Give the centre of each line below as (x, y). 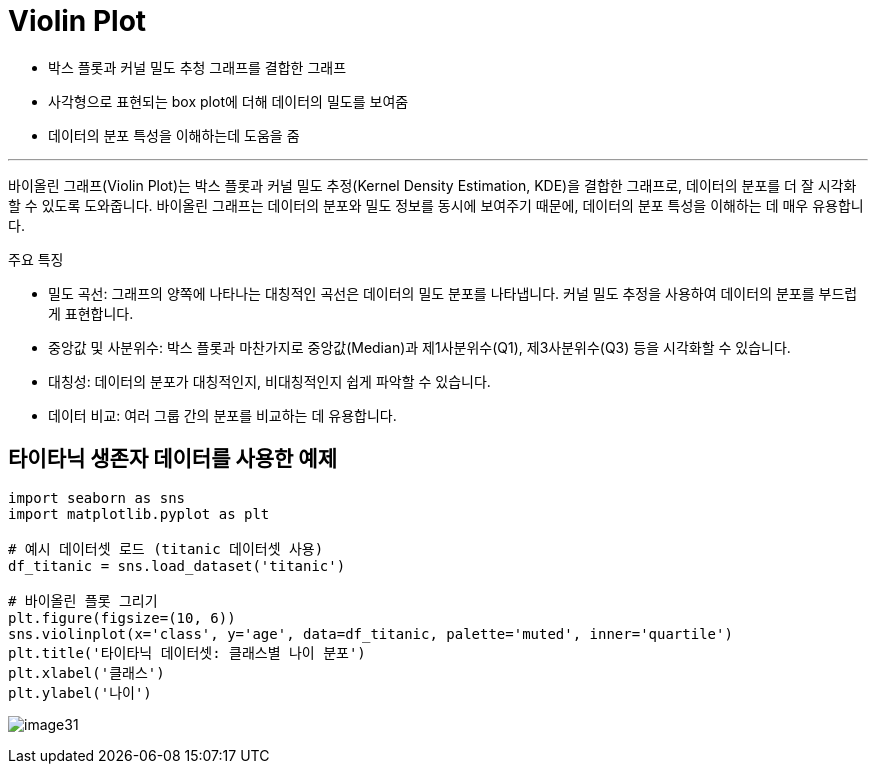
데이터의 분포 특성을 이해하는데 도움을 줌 (174, 135)
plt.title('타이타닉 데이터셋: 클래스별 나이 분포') (187, 652)
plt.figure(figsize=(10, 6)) (122, 617)
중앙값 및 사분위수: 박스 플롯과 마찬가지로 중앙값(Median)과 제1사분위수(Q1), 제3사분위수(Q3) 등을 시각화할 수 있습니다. (419, 347)
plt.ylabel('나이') (80, 692)
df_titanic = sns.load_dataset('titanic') (177, 565)
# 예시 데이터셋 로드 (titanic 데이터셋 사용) (166, 548)
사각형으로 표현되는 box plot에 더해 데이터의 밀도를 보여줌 (228, 101)
